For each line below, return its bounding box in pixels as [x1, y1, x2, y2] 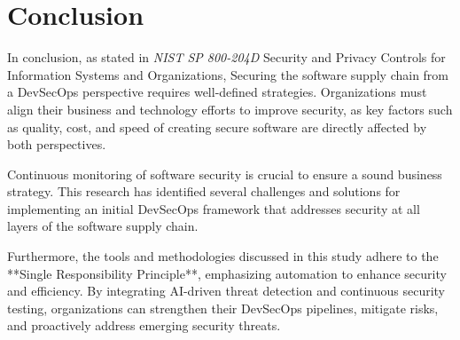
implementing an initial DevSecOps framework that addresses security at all [7, 199, 420, 217]
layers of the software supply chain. [7, 217, 199, 235]
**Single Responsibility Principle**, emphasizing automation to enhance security [7, 264, 447, 282]
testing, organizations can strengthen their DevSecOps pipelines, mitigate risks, [7, 298, 439, 317]
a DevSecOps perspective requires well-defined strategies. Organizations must [7, 83, 427, 101]
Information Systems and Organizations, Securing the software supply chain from [7, 65, 449, 83]
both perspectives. [7, 135, 106, 154]
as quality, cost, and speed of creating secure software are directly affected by [7, 117, 427, 136]
